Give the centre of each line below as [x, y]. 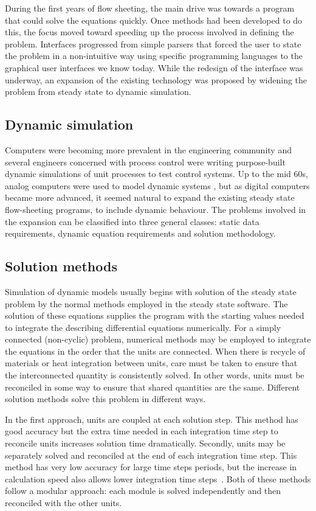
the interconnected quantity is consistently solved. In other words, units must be [155, 375]
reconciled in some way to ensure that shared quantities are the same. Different [153, 387]
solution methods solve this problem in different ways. [105, 399]
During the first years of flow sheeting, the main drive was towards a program [150, 8]
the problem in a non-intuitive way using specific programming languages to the [154, 56]
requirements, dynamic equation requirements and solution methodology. [140, 233]
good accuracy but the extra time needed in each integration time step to [142, 431]
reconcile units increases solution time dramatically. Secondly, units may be [145, 443]
